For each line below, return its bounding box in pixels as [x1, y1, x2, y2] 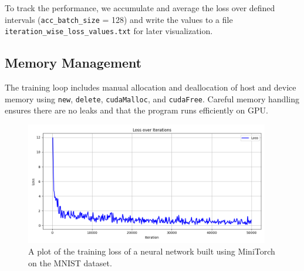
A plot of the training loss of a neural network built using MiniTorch [28, 245, 275, 257]
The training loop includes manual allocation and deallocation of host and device [5, 81, 296, 93]
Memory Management [5, 53, 142, 72]
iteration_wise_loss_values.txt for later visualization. [5, 25, 213, 37]
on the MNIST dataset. [28, 256, 112, 269]
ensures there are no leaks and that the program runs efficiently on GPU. [5, 104, 268, 116]
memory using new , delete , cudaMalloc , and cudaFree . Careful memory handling [5, 92, 299, 105]
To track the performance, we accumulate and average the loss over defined [5, 2, 275, 14]
